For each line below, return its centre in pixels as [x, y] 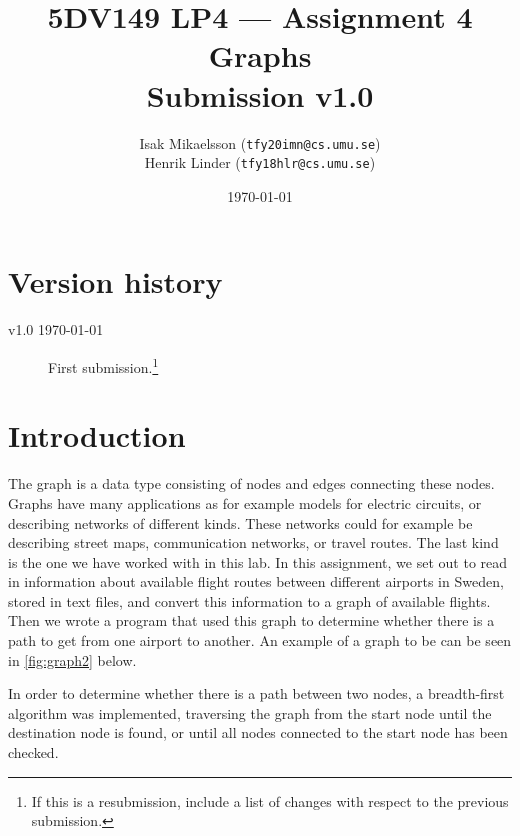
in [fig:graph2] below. [72, 659]
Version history [115, 281]
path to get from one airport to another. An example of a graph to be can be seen [260, 640]
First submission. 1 [103, 365]
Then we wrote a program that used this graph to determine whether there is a [251, 620]
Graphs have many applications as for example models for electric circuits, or [245, 502]
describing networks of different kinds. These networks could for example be [240, 522]
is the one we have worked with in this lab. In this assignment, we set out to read [258, 561]
